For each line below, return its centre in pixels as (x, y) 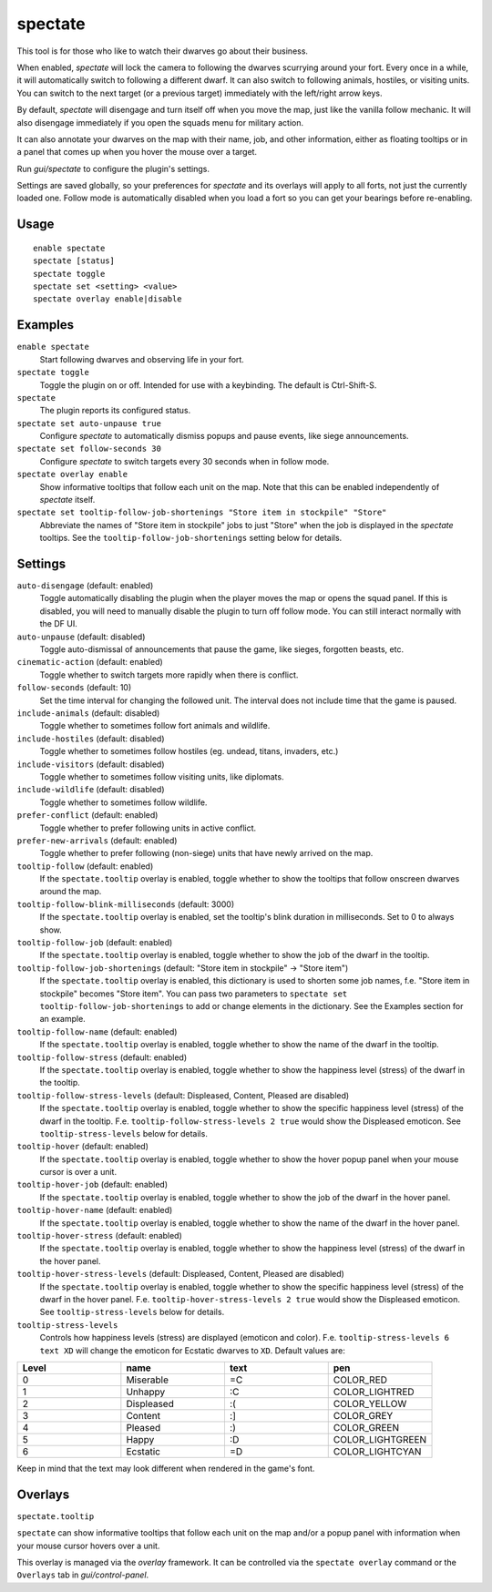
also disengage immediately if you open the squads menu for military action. (160, 122)
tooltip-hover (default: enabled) (83, 1147)
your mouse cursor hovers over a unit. (88, 1546)
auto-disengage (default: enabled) (85, 586)
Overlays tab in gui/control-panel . (83, 1575)
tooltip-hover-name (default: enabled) (95, 1210)
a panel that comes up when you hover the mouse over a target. (137, 152)
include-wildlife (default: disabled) (91, 790)
